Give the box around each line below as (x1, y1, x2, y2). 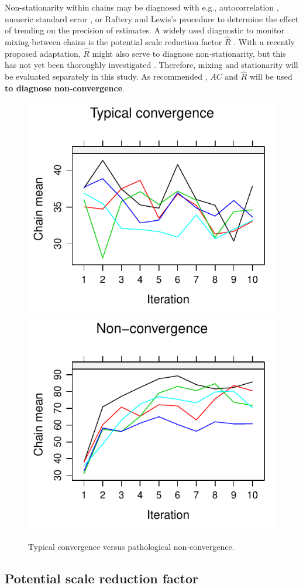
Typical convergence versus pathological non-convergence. (28, 541, 235, 553)
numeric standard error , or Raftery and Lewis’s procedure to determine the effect (5, 12, 299, 25)
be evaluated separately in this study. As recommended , (5, 70, 208, 83)
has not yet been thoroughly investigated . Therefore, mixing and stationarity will (5, 59, 298, 71)
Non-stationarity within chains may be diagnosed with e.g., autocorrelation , (5, 1, 279, 13)
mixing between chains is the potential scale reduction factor (5, 36, 222, 47)
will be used (249, 70, 292, 83)
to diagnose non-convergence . (5, 81, 125, 94)
